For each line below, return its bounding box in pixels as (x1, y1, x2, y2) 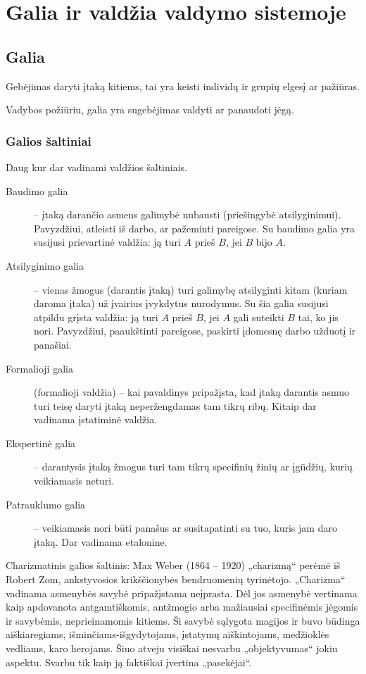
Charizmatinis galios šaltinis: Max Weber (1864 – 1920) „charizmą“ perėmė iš (6, 558, 341, 573)
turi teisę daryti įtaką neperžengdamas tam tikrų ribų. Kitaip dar (34, 398, 317, 413)
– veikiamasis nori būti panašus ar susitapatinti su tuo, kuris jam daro (34, 520, 337, 535)
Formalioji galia (6, 361, 73, 375)
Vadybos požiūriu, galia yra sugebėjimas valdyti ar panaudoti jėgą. (6, 102, 294, 117)
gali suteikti (233, 309, 284, 324)
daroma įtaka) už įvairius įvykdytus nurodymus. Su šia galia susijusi (34, 296, 329, 311)
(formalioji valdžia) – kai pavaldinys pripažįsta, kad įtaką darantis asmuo (34, 385, 350, 399)
